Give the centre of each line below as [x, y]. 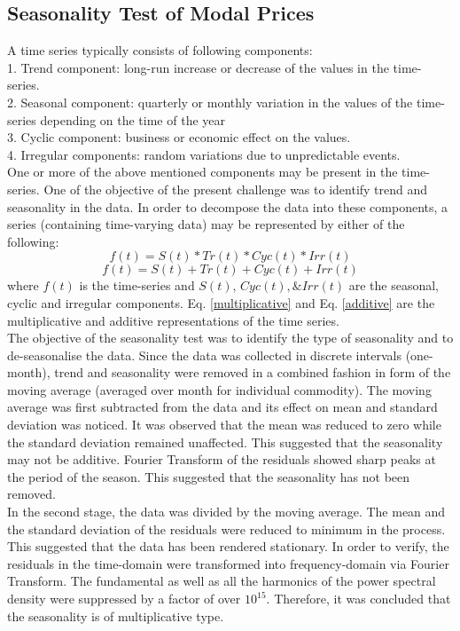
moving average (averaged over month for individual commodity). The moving [219, 389]
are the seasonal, [394, 285]
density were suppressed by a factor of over [124, 599]
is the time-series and [137, 285]
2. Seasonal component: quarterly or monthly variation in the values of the [210, 102]
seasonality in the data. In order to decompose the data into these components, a [228, 206]
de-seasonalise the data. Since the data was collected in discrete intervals [204, 355]
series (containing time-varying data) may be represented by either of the [206, 224]
